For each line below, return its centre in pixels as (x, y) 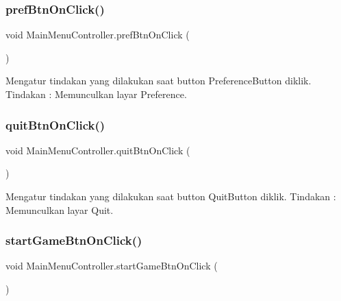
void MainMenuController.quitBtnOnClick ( (98, 150)
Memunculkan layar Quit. (60, 209)
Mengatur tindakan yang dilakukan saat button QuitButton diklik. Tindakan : (171, 196)
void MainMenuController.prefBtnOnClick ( (98, 35)
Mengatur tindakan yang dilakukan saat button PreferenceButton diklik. (159, 81)
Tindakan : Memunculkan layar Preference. (96, 94)
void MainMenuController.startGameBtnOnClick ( (112, 266)
